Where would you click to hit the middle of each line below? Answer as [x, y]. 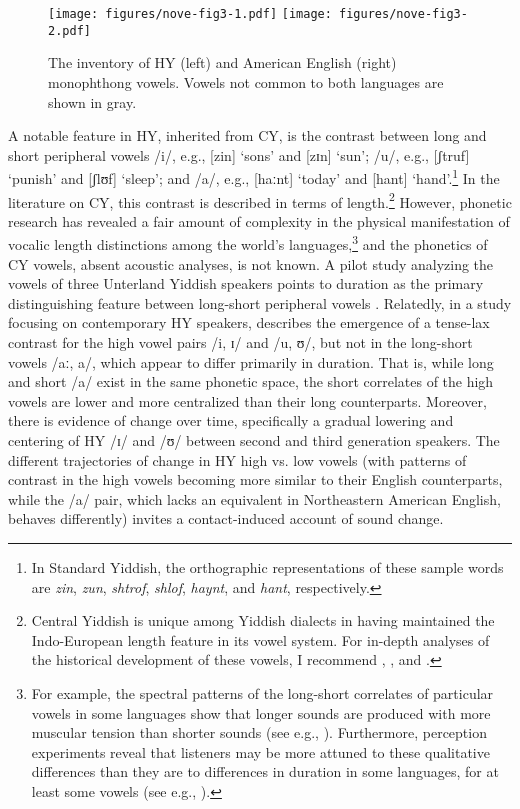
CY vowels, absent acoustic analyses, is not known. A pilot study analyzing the [251, 263]
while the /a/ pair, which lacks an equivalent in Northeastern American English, [254, 498]
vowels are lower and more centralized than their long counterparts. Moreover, [247, 400]
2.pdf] [69, 30]
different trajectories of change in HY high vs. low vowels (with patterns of [237, 459]
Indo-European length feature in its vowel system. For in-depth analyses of [260, 639]
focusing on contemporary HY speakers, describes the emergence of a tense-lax [249, 322]
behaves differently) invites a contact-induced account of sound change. [226, 518]
